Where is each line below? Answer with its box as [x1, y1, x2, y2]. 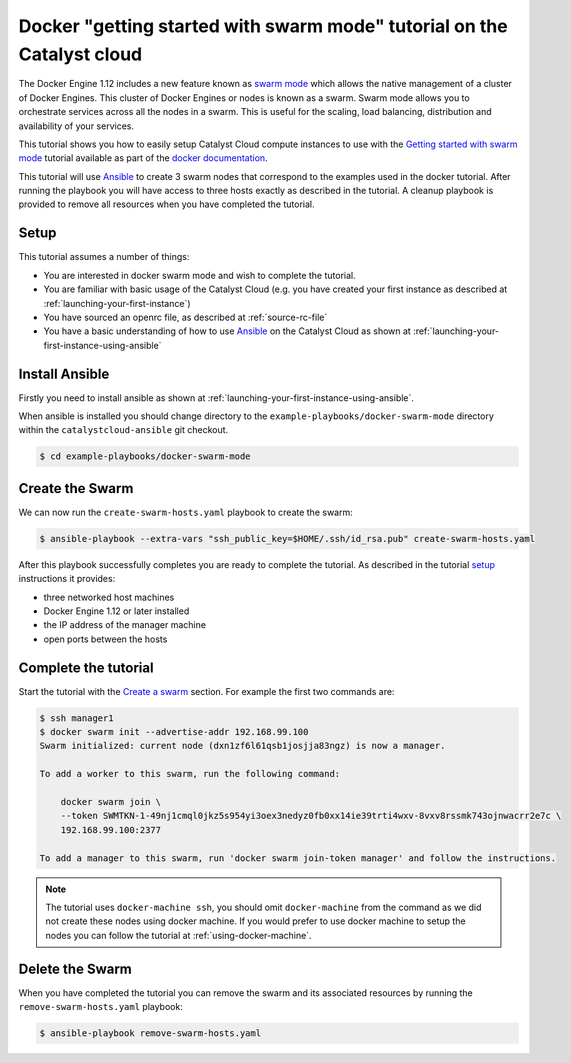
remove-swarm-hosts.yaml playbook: [18, 1001, 184, 1013]
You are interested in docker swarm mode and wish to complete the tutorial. [43, 269, 356, 281]
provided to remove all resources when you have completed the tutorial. [18, 198, 315, 210]
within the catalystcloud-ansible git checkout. [18, 424, 229, 436]
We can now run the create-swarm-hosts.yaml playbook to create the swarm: [18, 506, 354, 518]
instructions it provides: [18, 573, 116, 585]
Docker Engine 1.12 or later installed [43, 605, 190, 617]
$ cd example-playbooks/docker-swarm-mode [39, 451, 251, 462]
